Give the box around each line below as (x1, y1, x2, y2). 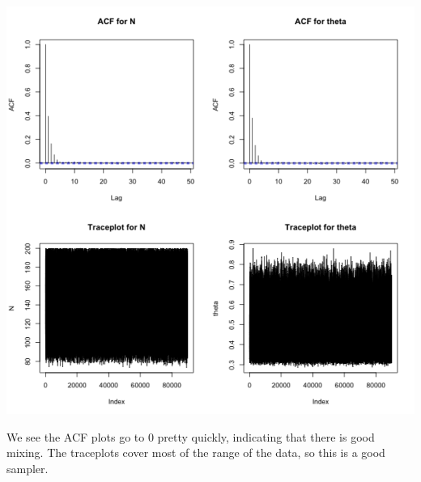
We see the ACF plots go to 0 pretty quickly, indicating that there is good (6, 428, 375, 445)
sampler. (6, 459, 49, 476)
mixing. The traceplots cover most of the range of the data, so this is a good (6, 444, 385, 461)
